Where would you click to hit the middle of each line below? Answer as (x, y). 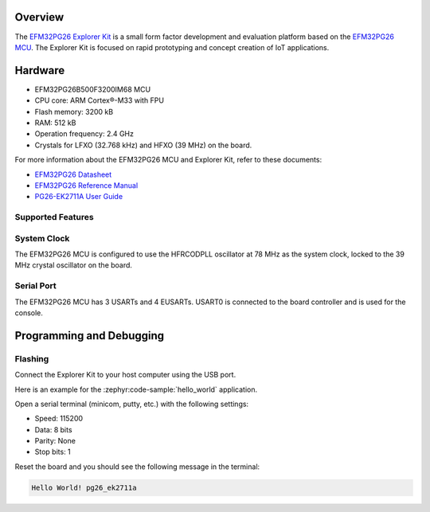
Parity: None (55, 441)
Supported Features (55, 217)
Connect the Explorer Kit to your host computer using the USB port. (125, 375)
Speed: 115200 (59, 419)
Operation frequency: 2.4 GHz (84, 134)
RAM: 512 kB (55, 123)
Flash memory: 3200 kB (74, 111)
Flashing (32, 358)
